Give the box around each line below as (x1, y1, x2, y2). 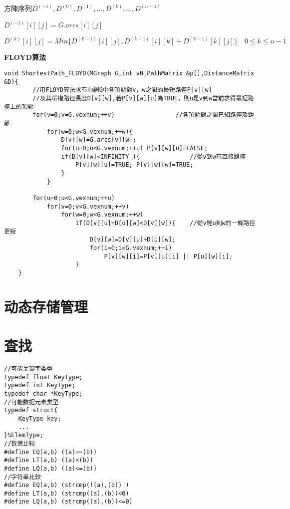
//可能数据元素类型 (4, 398, 59, 406)
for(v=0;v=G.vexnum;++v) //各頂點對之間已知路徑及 (32, 111, 248, 119)
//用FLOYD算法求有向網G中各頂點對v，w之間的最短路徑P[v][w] (32, 86, 212, 94)
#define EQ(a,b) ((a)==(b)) (4, 448, 97, 456)
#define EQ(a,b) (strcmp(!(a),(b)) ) (4, 482, 129, 489)
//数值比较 (4, 440, 35, 447)
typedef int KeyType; (4, 382, 76, 389)
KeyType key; (18, 415, 61, 422)
